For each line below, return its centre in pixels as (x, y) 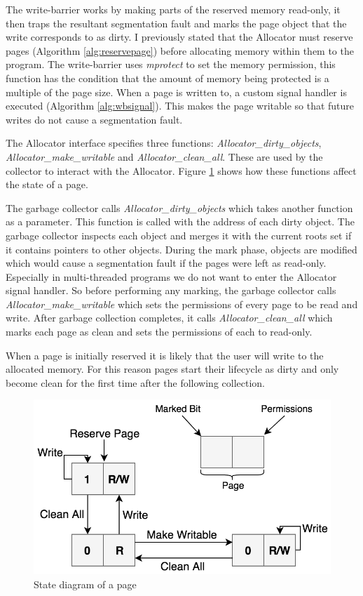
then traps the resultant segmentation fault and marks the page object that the (176, 23)
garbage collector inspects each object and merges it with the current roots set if (179, 235)
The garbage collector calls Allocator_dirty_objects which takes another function (179, 207)
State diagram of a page (85, 584)
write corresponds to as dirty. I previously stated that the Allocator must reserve (179, 37)
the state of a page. (47, 184)
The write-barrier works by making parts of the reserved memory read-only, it (173, 9)
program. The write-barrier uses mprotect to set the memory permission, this (171, 64)
